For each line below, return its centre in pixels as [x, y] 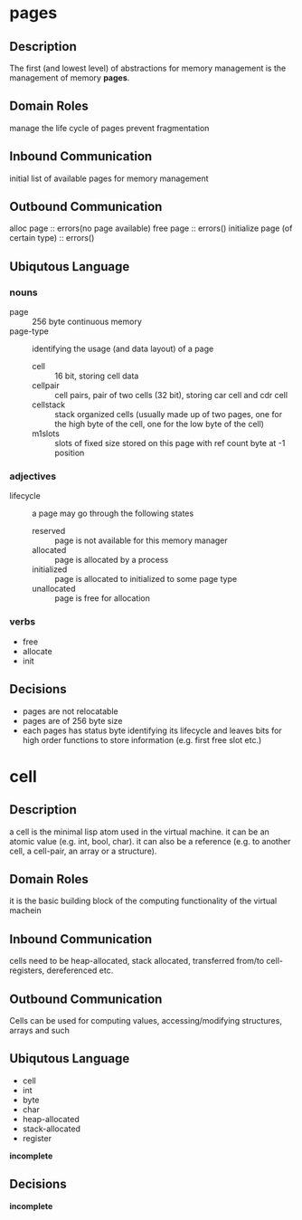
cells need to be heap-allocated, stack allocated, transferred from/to [137, 961]
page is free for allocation [103, 598]
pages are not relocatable [71, 711]
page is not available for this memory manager [141, 540]
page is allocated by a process [112, 560]
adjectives [33, 476]
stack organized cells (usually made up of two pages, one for [169, 415]
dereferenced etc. [80, 970]
